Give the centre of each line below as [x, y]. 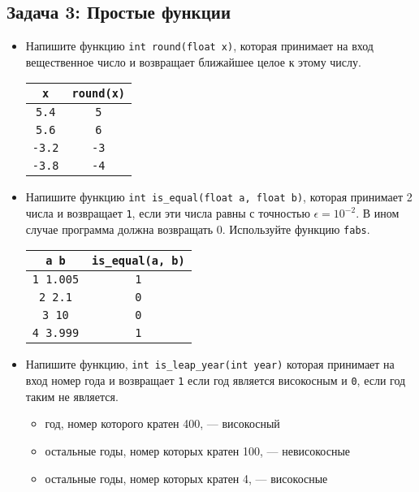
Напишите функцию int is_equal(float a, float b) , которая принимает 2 [219, 197]
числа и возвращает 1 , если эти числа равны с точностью [168, 213]
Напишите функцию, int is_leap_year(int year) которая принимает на [210, 364]
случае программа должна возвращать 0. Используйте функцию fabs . [198, 229]
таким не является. [72, 396]
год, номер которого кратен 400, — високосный [162, 423]
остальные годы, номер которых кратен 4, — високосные [186, 478]
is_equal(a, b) [138, 261]
